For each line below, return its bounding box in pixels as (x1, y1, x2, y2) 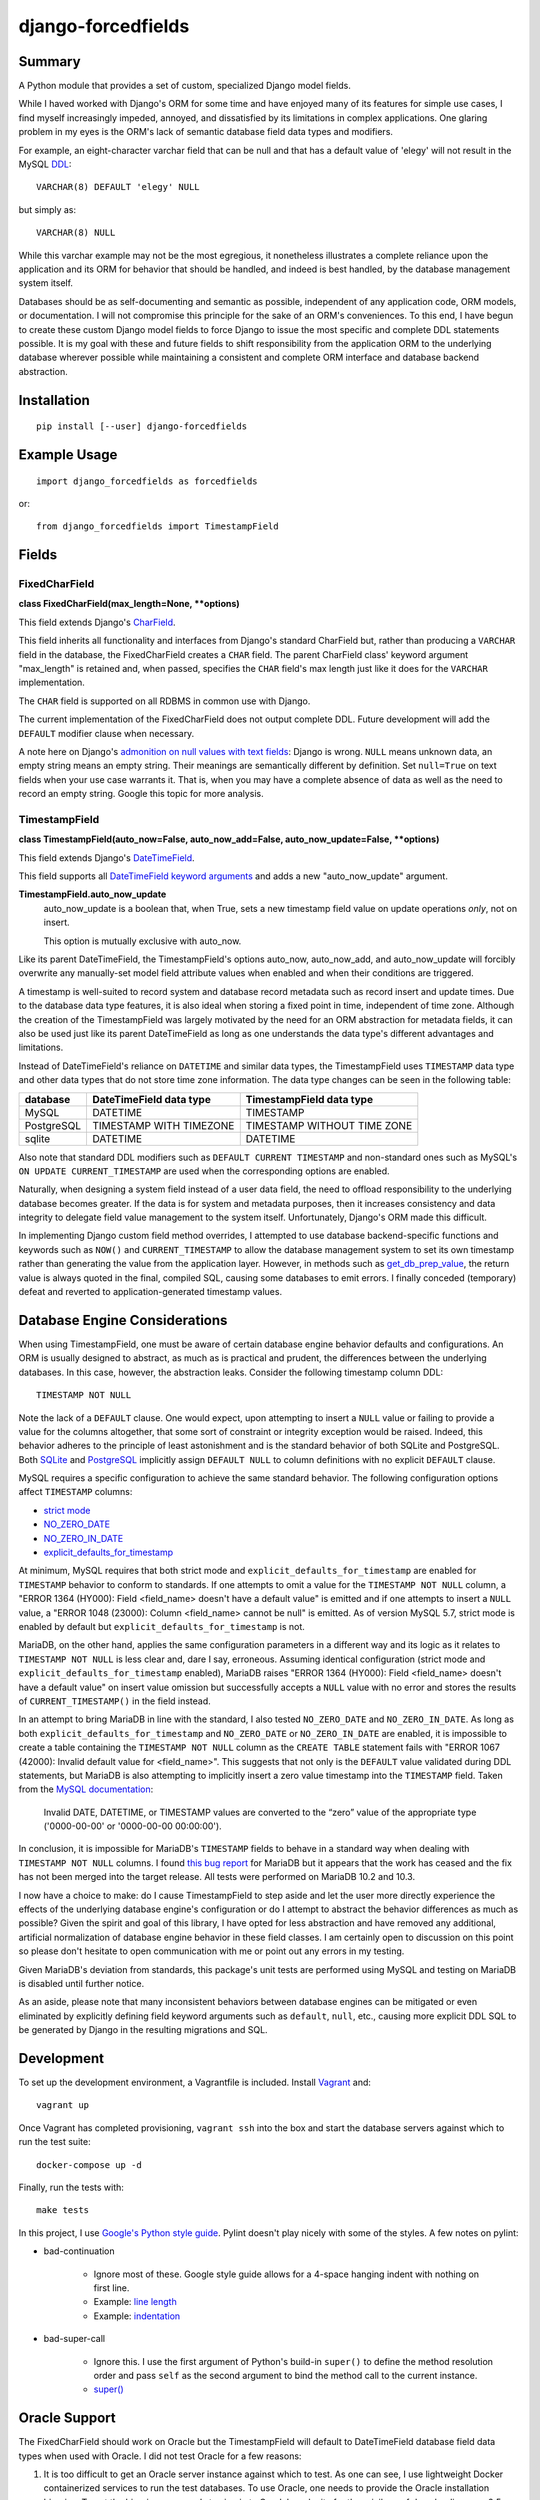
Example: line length (93, 2296, 177, 2308)
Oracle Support (18, 2410, 116, 2427)
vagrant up (36, 2100, 90, 2111)
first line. (93, 2281, 130, 2294)
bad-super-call (43, 2333, 105, 2345)
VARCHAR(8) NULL (36, 227, 116, 239)
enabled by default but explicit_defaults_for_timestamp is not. (18, 1620, 305, 1632)
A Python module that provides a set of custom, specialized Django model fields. (18, 80, 352, 92)
